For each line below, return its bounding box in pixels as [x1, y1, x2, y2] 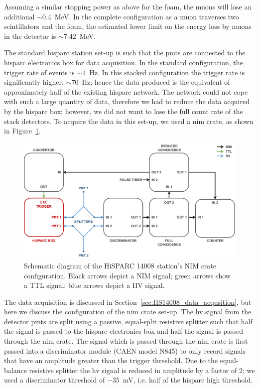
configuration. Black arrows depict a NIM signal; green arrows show [24, 270, 231, 280]
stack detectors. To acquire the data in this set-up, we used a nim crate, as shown [4, 116, 254, 126]
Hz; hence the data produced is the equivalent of [82, 77, 230, 87]
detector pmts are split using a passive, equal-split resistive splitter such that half [4, 316, 253, 326]
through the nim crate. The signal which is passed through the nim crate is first [4, 336, 248, 346]
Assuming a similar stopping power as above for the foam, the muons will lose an [4, 1, 252, 11]
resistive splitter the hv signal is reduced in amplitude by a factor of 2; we [29, 365, 255, 375]
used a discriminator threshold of [4, 375, 105, 385]
